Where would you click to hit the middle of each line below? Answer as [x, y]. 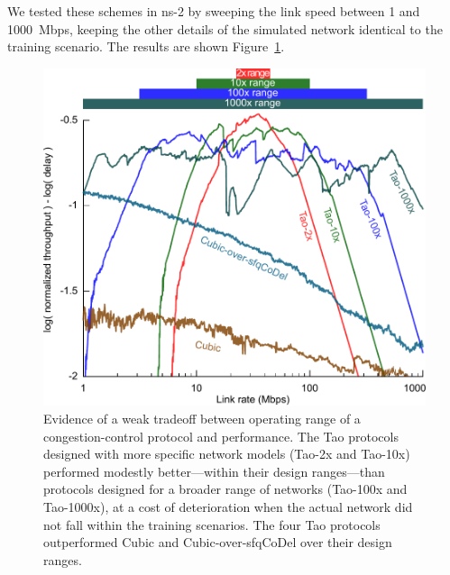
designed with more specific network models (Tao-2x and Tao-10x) [227, 454]
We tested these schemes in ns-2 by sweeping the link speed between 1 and [214, 11]
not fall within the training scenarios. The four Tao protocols [212, 524]
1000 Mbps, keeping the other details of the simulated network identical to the [225, 28]
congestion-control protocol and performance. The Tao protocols [221, 436]
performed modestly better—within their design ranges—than [214, 471]
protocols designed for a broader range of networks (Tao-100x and [225, 489]
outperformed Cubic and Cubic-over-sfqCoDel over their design [218, 542]
